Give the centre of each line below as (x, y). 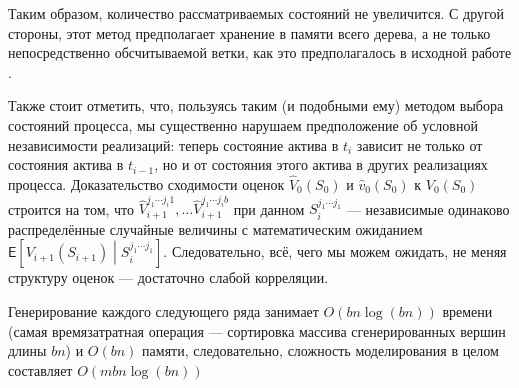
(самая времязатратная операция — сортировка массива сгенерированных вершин (257, 330)
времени (467, 310)
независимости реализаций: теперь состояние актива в (173, 144)
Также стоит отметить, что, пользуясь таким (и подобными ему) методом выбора (256, 105)
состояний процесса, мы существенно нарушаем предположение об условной (243, 124)
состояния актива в (66, 164)
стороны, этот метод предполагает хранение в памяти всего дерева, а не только (249, 32)
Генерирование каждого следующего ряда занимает (163, 310)
